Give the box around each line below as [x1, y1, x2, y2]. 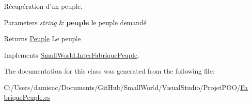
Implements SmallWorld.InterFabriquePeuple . [4, 49, 140, 60]
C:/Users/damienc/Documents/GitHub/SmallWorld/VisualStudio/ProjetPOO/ [4, 82, 241, 92]
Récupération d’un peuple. [4, 1, 83, 11]
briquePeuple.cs [4, 91, 50, 102]
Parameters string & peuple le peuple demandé [4, 17, 147, 27]
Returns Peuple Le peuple [4, 33, 81, 44]
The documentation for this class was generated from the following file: [4, 66, 215, 76]
